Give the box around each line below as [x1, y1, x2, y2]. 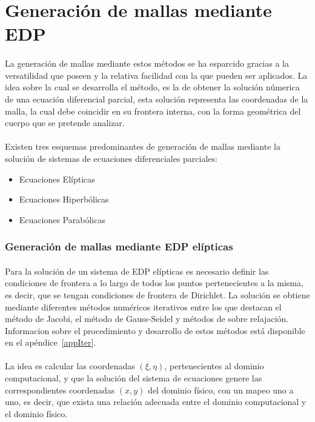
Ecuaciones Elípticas [19, 172, 95, 185]
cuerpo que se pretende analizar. [5, 116, 125, 129]
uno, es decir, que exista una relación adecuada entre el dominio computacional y [5, 395, 307, 408]
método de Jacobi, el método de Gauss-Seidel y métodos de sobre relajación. [5, 312, 289, 325]
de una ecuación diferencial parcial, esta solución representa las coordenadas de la [5, 92, 308, 105]
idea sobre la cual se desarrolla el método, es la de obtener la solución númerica [5, 81, 300, 93]
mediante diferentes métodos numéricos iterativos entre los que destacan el [5, 300, 282, 313]
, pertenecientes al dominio [164, 360, 264, 372]
